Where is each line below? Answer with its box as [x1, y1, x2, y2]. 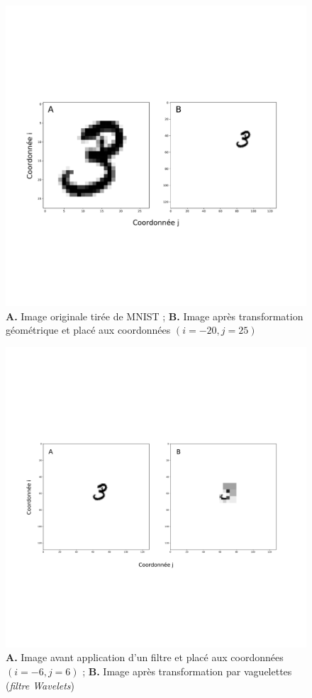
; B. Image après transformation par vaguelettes [82, 663, 292, 678]
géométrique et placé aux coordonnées [6, 322, 171, 337]
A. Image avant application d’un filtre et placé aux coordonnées [6, 650, 284, 665]
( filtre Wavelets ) [6, 677, 74, 692]
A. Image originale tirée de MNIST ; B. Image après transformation [6, 308, 303, 323]
